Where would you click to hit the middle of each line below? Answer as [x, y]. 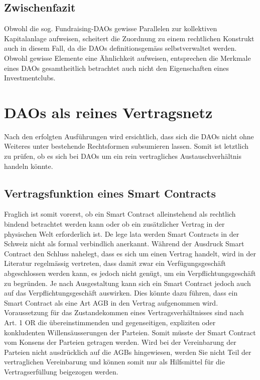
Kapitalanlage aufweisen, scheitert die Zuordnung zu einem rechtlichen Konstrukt [129, 38]
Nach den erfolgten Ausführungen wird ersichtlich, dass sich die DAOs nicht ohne [129, 136]
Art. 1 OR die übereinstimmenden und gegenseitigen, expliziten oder [110, 322]
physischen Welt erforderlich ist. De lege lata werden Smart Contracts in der [122, 233]
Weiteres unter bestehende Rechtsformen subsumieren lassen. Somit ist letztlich [126, 146]
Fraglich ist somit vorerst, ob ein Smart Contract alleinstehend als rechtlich [120, 214]
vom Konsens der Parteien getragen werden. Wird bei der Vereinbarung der [120, 342]
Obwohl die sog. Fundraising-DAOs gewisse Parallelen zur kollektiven [111, 28]
